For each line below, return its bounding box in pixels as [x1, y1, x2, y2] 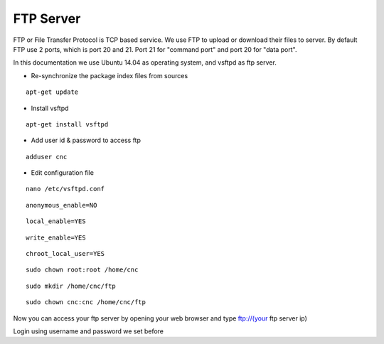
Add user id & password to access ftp [31, 136, 142, 145]
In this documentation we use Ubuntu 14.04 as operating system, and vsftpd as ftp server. [13, 58, 277, 67]
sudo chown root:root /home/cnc [26, 266, 139, 274]
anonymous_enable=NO [26, 201, 97, 209]
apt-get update [26, 88, 79, 96]
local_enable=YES [26, 217, 86, 225]
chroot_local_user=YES [26, 249, 105, 258]
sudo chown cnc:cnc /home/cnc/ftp [26, 299, 146, 306]
